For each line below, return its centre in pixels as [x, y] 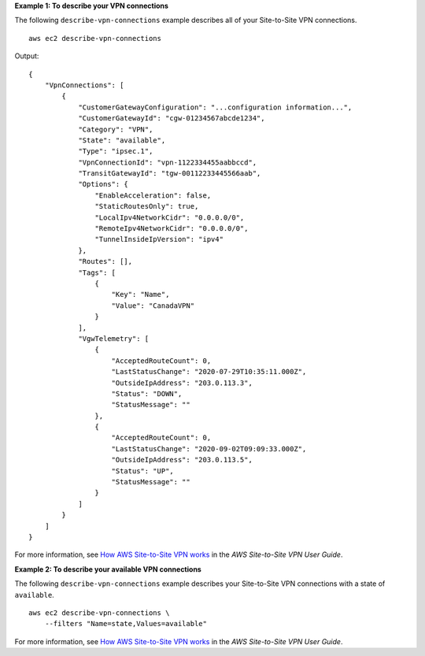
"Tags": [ [97, 272]
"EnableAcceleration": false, [153, 195]
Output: [27, 56]
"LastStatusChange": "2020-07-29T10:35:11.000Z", [209, 372]
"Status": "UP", [143, 471]
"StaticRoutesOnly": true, [147, 206]
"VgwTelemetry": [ [114, 338]
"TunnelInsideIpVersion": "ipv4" [159, 239]
